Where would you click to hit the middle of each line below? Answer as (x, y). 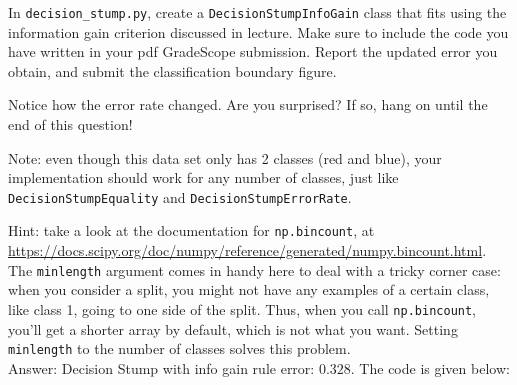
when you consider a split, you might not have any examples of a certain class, (249, 289)
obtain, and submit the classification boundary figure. (172, 70)
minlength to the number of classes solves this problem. (179, 348)
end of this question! (70, 124)
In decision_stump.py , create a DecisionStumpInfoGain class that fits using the (257, 12)
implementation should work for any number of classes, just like (203, 177)
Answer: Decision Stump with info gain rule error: (161, 367)
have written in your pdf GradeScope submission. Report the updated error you (253, 51)
